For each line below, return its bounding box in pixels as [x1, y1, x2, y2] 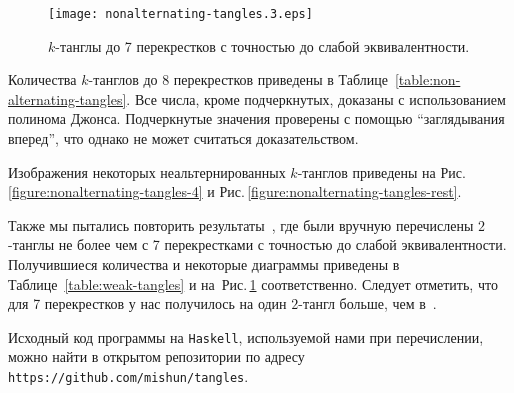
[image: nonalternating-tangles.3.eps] [48, 7, 313, 21]
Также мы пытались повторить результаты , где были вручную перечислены [8, 214, 474, 235]
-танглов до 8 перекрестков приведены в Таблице [88, 69, 388, 90]
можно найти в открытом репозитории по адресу [8, 346, 305, 367]
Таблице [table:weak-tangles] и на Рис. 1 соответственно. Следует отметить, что [8, 273, 498, 294]
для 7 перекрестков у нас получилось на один [8, 293, 287, 314]
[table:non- [394, 69, 461, 90]
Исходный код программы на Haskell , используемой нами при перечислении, [8, 326, 484, 347]
